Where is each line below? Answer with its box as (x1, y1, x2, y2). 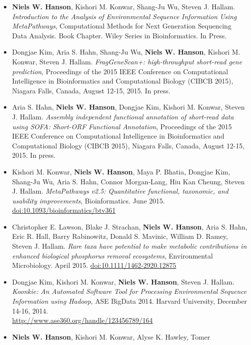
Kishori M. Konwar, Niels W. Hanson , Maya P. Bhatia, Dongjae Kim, (12, 166, 230, 176)
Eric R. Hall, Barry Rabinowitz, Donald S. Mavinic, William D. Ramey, (12, 231, 228, 241)
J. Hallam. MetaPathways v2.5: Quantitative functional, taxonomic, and (12, 186, 228, 196)
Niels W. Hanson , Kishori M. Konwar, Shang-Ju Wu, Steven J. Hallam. (12, 1, 235, 11)
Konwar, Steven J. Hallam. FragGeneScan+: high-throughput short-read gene (12, 56, 242, 66)
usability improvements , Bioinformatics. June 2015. (12, 195, 165, 205)
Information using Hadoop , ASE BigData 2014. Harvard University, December (12, 296, 247, 306)
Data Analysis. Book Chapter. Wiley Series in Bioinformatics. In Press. (12, 30, 227, 40)
